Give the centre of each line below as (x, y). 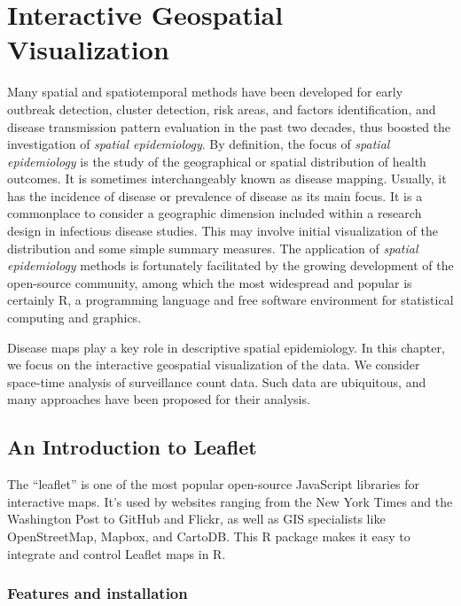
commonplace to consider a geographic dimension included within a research (215, 213)
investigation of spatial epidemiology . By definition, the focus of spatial (199, 144)
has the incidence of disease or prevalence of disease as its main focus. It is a (215, 195)
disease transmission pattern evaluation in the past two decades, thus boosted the (229, 126)
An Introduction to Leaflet (132, 447)
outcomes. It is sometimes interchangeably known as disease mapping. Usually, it (227, 179)
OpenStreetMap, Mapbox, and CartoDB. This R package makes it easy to (209, 536)
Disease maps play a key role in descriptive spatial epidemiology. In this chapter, (226, 347)
